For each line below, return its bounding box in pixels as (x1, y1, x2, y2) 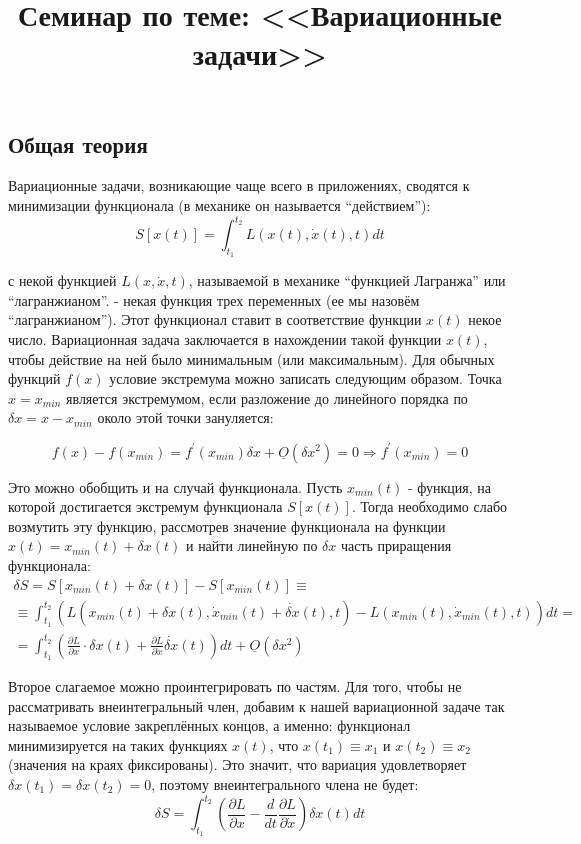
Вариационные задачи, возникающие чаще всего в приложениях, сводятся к (8, 175, 470, 196)
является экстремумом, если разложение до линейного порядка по (66, 387, 468, 408)
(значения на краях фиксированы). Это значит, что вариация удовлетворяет (8, 754, 467, 775)
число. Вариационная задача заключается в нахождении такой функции (8, 329, 442, 350)
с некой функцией (8, 270, 117, 291)
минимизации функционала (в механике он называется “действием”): (8, 194, 431, 215)
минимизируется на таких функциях (8, 734, 228, 755)
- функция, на (407, 476, 491, 497)
